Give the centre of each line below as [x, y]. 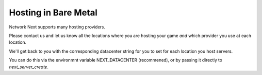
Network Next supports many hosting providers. [57, 27]
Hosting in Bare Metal [53, 12]
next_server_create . [29, 67]
